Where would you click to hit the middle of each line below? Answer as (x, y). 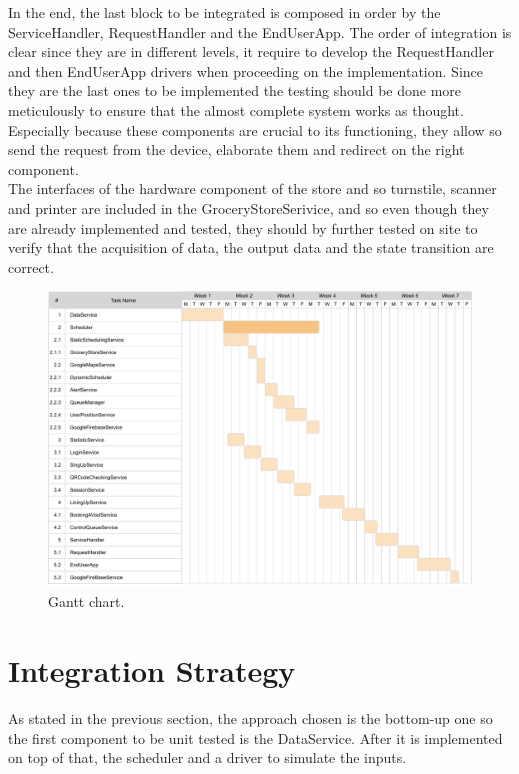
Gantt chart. (86, 601)
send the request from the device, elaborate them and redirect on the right (236, 149)
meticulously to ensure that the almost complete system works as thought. (236, 109)
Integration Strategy (152, 670)
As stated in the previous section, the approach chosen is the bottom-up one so (250, 718)
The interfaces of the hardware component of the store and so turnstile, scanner (252, 188)
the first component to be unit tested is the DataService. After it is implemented (255, 737)
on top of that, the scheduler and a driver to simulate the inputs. (207, 757)
